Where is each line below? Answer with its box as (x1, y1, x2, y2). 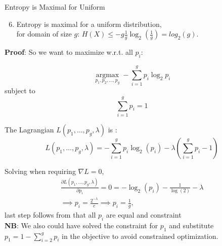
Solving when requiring (5, 165, 76, 176)
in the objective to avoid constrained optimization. (62, 230, 218, 241)
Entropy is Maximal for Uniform (5, 2, 105, 12)
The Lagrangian (5, 124, 54, 134)
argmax (96, 71, 119, 79)
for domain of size (16, 28, 72, 39)
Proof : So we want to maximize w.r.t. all (5, 47, 133, 57)
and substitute (169, 220, 214, 230)
